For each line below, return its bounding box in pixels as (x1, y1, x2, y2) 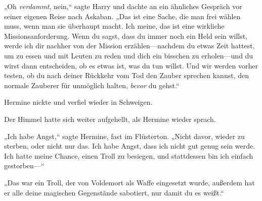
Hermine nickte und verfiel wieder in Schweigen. (4, 97, 153, 107)
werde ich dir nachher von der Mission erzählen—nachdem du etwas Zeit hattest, (4, 40, 255, 51)
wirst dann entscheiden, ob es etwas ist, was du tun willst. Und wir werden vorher (4, 60, 258, 71)
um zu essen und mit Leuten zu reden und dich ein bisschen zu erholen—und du (4, 50, 253, 60)
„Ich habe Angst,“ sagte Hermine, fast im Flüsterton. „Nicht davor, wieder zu (4, 130, 245, 141)
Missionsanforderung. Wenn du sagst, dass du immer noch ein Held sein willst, (4, 30, 248, 41)
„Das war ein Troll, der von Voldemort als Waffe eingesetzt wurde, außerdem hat (4, 177, 255, 187)
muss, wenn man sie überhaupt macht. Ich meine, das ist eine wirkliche (4, 21, 225, 31)
